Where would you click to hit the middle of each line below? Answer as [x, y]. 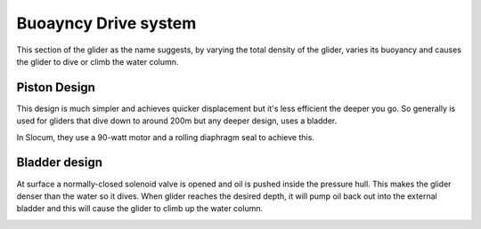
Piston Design [56, 87]
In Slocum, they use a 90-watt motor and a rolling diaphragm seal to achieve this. [166, 137]
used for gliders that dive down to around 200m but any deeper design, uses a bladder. [177, 121]
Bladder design [59, 163]
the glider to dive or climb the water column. [98, 61]
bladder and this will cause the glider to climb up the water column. [139, 209]
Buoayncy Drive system [106, 23]
